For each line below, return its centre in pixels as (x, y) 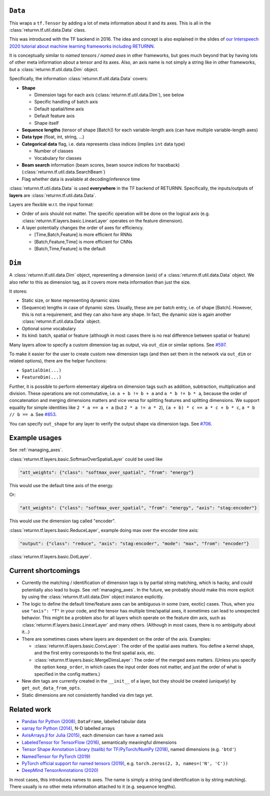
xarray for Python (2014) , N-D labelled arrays (68, 728)
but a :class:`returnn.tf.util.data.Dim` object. (54, 69)
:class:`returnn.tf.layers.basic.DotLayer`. (50, 556)
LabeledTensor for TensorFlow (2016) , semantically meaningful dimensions (99, 742)
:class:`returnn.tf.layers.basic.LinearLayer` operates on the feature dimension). (102, 221)
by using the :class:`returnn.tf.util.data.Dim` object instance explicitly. (93, 597)
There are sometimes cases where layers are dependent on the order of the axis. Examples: (116, 639)
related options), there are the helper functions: (58, 361)
